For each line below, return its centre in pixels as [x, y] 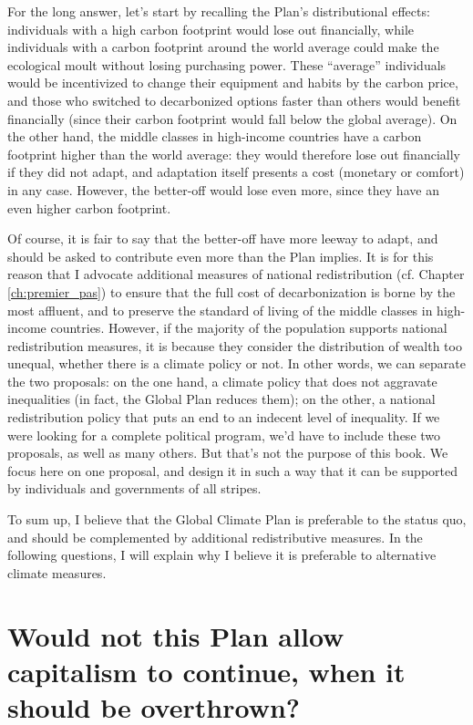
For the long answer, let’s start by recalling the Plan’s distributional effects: [219, 11]
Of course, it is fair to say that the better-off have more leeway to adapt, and [223, 238]
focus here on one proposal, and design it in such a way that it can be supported [233, 470]
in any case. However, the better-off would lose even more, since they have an [223, 189]
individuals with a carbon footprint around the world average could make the [223, 47]
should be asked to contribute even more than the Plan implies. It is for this [221, 256]
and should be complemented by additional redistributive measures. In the [215, 537]
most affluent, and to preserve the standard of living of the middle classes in [220, 310]
